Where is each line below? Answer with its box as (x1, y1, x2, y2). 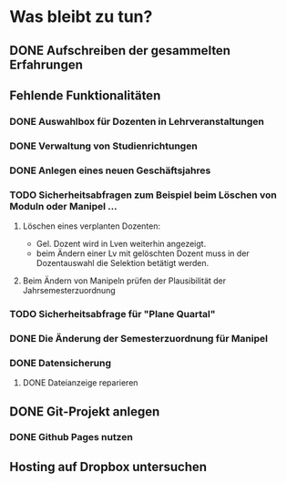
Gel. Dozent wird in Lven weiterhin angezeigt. (36, 239, 207, 250)
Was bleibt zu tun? (9, 6, 153, 27)
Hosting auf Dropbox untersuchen (9, 458, 208, 475)
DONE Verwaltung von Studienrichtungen (9, 139, 198, 152)
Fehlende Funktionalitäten (9, 87, 161, 103)
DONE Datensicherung (9, 356, 112, 369)
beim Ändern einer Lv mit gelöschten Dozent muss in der (36, 248, 250, 259)
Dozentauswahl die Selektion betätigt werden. (36, 258, 209, 269)
